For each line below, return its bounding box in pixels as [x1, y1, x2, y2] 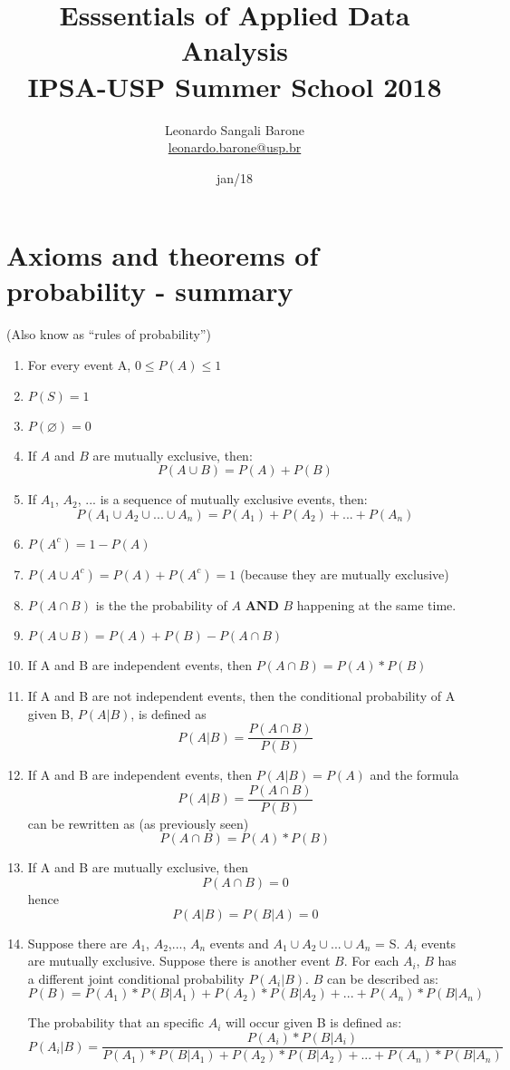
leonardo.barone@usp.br [168, 138, 302, 157]
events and [209, 933, 269, 952]
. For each [343, 951, 399, 970]
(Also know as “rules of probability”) [6, 325, 211, 344]
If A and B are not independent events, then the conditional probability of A [27, 686, 456, 705]
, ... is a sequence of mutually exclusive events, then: [77, 490, 368, 509]
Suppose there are [27, 933, 128, 952]
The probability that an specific [27, 1013, 204, 1032]
